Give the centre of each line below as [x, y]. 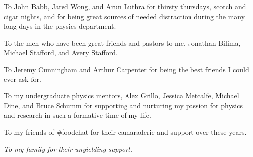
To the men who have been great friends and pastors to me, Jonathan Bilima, [122, 42]
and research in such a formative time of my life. [78, 115]
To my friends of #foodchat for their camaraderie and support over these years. [125, 131]
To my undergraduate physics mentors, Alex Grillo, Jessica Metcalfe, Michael [122, 96]
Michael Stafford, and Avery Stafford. [61, 52]
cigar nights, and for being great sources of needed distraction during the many [125, 16]
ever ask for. [23, 79]
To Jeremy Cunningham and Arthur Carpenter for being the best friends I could [126, 69]
